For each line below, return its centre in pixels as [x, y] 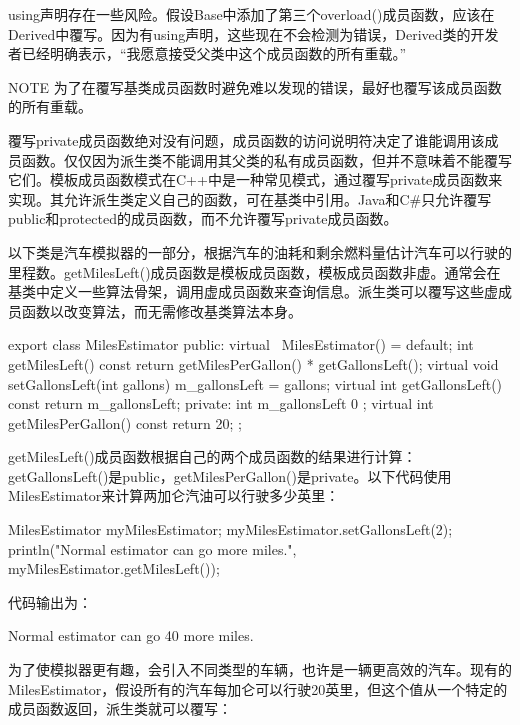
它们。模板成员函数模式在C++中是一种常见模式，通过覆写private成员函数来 [255, 179]
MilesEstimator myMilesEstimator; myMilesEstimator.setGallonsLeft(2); [230, 529]
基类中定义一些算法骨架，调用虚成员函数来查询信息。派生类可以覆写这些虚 [253, 291]
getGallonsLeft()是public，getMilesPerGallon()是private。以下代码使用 [230, 475]
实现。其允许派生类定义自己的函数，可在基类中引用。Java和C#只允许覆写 [250, 198]
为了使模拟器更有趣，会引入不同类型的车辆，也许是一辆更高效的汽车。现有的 [260, 669]
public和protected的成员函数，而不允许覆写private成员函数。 [203, 218]
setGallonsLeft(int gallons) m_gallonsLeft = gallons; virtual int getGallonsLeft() [255, 383]
